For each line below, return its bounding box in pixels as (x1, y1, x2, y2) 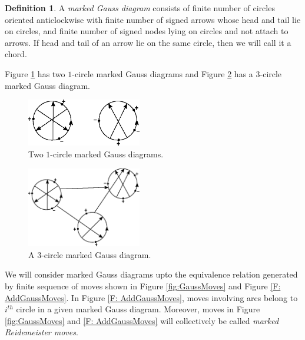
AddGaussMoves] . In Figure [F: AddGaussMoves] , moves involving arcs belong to (5, 291, 298, 303)
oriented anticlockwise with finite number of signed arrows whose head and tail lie (5, 13, 301, 25)
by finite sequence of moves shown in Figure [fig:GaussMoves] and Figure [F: (5, 279, 281, 292)
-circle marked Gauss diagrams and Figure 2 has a (72, 67, 253, 80)
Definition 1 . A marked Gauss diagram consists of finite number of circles (5, 2, 275, 14)
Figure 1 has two (5, 67, 65, 80)
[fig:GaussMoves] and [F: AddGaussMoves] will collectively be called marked (5, 314, 279, 326)
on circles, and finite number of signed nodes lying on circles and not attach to (5, 25, 289, 37)
